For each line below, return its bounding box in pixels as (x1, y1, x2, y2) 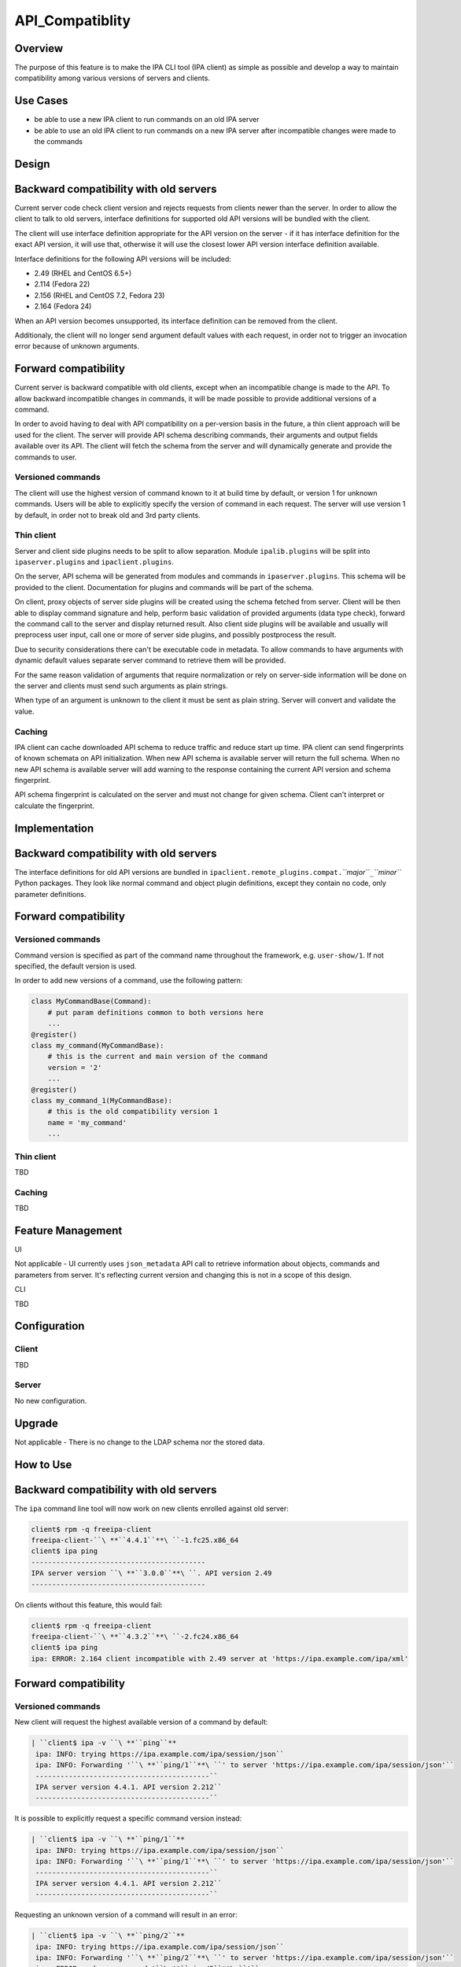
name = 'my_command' (47, 1118, 127, 1127)
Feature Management (14, 1223, 123, 1237)
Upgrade (14, 1416, 59, 1430)
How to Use (14, 1458, 72, 1471)
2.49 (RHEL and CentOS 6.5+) (34, 268, 132, 279)
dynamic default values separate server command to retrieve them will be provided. (14, 655, 286, 665)
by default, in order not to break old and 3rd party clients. (14, 510, 201, 519)
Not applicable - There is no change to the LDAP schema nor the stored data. (14, 1437, 265, 1447)
